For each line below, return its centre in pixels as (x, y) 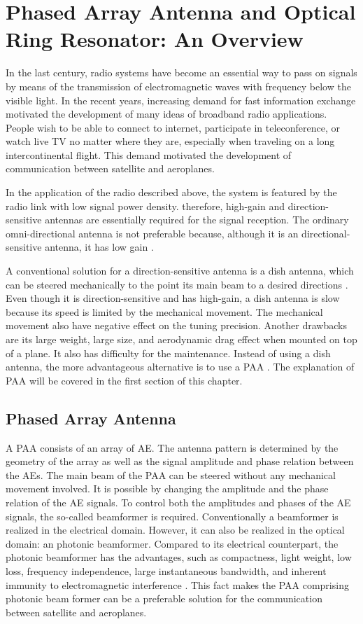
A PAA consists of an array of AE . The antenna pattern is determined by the (172, 447)
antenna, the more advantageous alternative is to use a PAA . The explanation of (180, 367)
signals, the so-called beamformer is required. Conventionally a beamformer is (172, 516)
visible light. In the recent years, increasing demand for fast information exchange (181, 100)
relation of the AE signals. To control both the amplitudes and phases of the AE (178, 502)
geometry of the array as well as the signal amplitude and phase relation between (180, 461)
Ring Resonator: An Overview (155, 39)
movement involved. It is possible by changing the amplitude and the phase (167, 488)
